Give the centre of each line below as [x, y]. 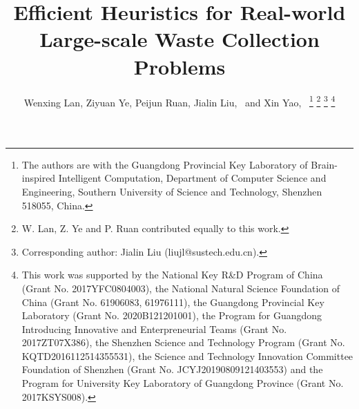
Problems [179, 66]
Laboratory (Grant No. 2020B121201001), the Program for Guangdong [172, 315]
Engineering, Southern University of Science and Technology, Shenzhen [172, 191]
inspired [39, 178]
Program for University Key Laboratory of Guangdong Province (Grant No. [183, 383]
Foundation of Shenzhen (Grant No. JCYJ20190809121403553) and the [172, 369]
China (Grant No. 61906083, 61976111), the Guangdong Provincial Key [173, 302]
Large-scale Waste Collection [179, 39]
